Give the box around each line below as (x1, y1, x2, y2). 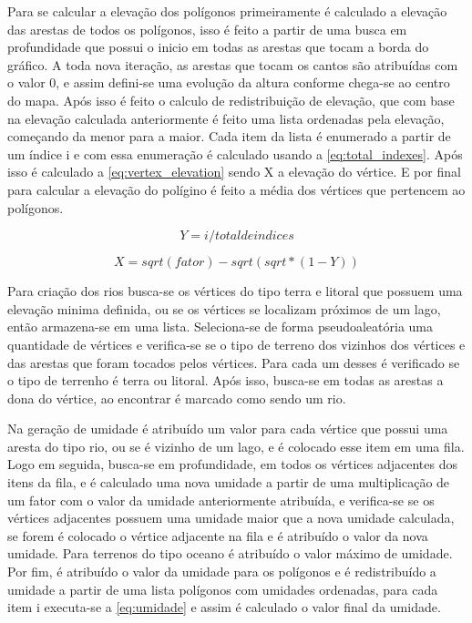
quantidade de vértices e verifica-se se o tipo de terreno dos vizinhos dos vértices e (7, 334, 466, 353)
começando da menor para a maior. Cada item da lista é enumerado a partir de (7, 127, 451, 146)
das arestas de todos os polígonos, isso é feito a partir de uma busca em (7, 19, 407, 38)
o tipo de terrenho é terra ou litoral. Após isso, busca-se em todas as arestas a (7, 371, 444, 390)
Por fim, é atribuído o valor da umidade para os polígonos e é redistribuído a (7, 562, 436, 581)
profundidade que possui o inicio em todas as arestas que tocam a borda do (7, 37, 429, 56)
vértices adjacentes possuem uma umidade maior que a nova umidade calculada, (7, 508, 455, 527)
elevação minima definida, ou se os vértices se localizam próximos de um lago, (7, 299, 441, 318)
